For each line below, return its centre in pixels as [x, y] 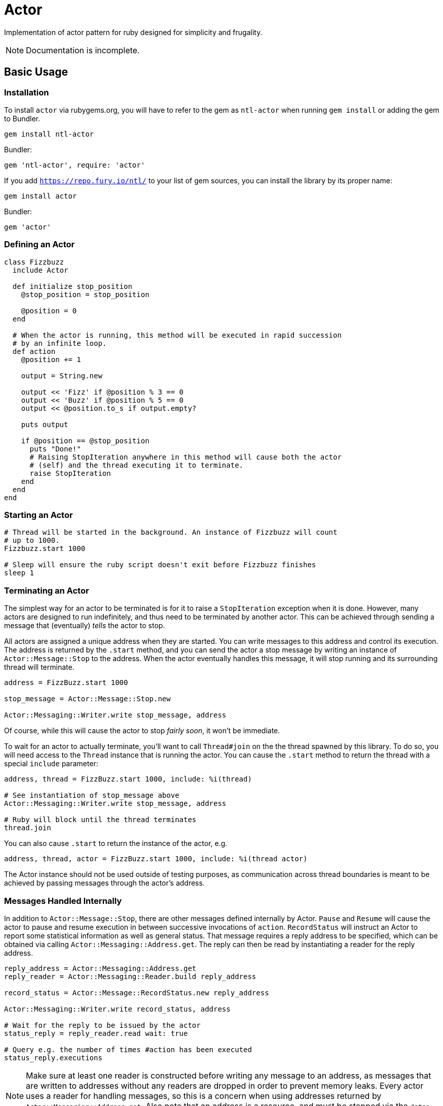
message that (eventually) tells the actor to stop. [85, 626]
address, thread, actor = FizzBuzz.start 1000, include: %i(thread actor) [156, 859]
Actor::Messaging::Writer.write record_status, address [117, 1009]
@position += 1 [51, 359]
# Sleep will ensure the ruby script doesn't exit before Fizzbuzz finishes [160, 565]
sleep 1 [19, 573]
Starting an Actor [39, 515]
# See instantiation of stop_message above [92, 795]
